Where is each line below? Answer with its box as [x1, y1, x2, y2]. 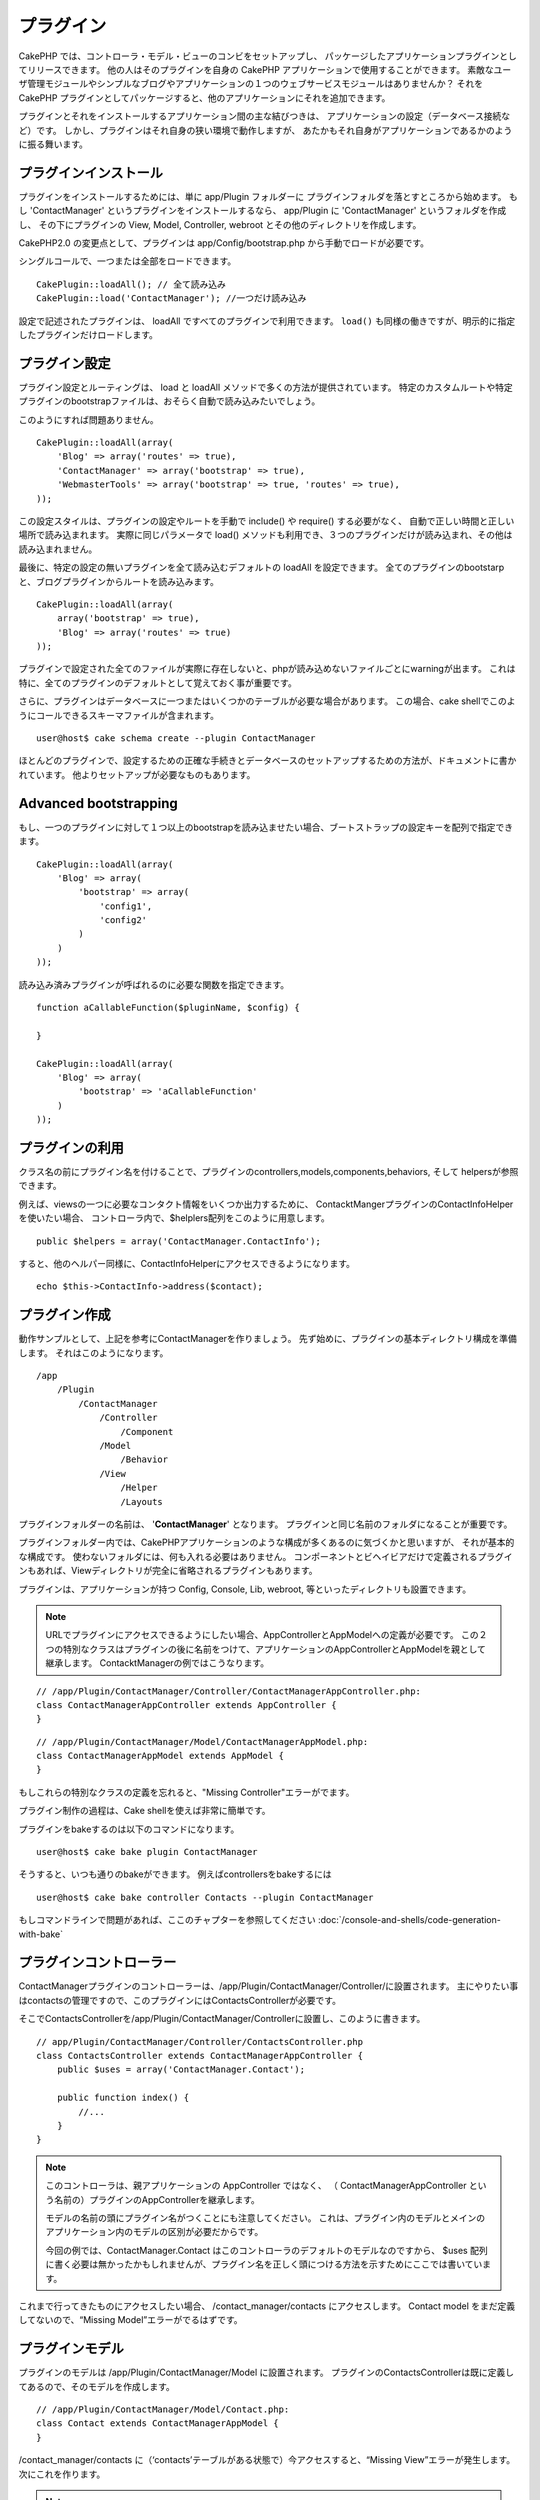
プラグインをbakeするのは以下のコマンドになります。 [18, 1823, 240, 1835]
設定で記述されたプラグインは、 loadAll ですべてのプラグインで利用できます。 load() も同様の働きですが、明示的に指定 [18, 315, 515, 327]
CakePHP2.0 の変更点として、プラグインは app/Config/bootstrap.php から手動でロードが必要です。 [18, 236, 430, 249]
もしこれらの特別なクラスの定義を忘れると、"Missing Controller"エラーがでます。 [18, 1786, 355, 1798]
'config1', [99, 900, 153, 912]
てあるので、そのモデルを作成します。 [18, 2380, 175, 2392]
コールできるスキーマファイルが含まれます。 [35, 709, 220, 721]
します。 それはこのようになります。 [18, 1346, 169, 1359]
